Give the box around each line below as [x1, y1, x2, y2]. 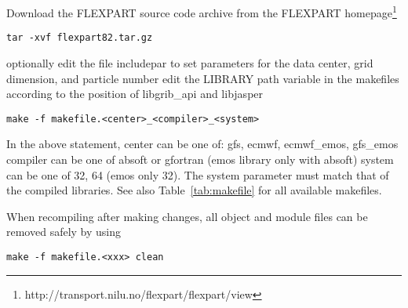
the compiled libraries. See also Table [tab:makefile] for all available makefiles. [6, 182, 382, 198]
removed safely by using [6, 223, 122, 240]
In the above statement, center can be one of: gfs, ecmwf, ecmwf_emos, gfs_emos [6, 136, 399, 152]
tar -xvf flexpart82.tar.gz [6, 32, 153, 44]
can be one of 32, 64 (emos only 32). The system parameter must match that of [6, 166, 389, 183]
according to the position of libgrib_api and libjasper [6, 85, 264, 102]
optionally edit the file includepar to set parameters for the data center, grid [6, 54, 373, 71]
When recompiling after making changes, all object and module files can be [6, 208, 368, 224]
